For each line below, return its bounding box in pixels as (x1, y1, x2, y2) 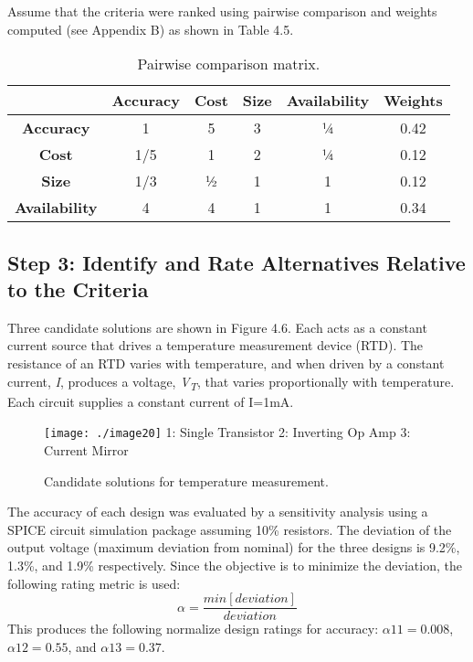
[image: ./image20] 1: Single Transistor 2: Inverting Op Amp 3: (44, 422, 411, 442)
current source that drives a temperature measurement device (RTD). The (7, 336, 424, 355)
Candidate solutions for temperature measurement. (44, 471, 329, 490)
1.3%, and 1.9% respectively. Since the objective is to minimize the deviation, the (7, 555, 462, 574)
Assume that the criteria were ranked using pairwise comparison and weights (7, 2, 437, 20)
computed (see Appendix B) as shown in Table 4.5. (7, 19, 294, 38)
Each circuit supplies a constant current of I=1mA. (7, 391, 294, 411)
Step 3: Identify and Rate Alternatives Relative (7, 248, 466, 276)
